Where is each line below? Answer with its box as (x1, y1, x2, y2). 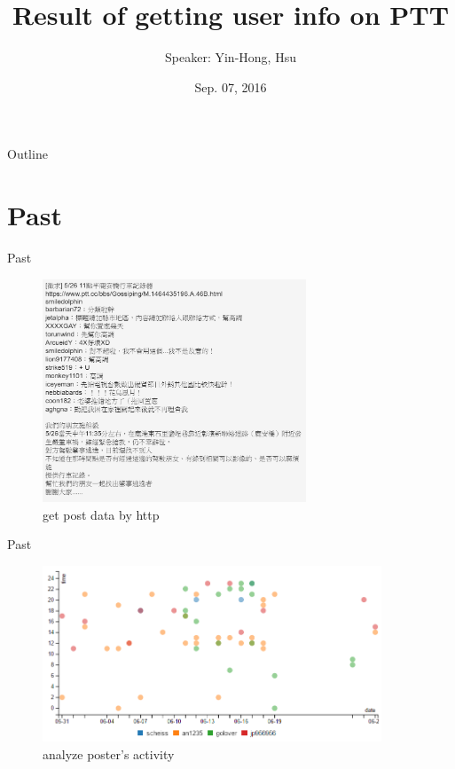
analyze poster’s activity (43, 744, 175, 763)
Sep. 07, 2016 (194, 77, 267, 96)
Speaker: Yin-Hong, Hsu (165, 48, 296, 67)
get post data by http (43, 505, 160, 523)
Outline (7, 145, 48, 163)
